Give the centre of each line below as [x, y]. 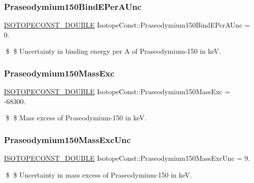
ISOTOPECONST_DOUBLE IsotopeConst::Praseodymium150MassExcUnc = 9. [127, 158]
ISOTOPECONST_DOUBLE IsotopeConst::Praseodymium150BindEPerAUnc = [127, 25]
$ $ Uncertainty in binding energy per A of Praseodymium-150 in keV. [113, 51]
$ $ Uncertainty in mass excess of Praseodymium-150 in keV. [99, 174]
